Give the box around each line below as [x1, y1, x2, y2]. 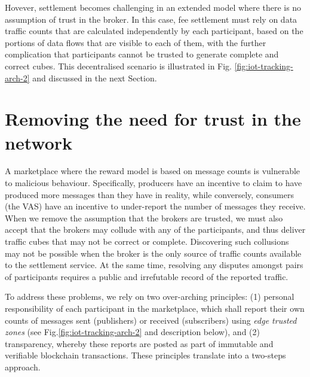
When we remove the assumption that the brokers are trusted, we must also [5, 211, 283, 224]
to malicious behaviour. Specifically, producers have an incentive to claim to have [5, 177, 302, 189]
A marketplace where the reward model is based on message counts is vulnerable [5, 165, 300, 177]
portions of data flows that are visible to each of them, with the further [5, 36, 266, 48]
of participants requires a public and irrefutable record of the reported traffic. [5, 270, 288, 282]
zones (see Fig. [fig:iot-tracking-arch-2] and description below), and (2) [5, 326, 260, 338]
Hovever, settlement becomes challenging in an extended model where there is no [5, 1, 302, 13]
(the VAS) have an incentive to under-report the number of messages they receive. [5, 200, 306, 212]
